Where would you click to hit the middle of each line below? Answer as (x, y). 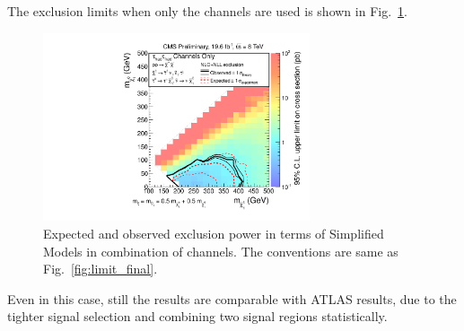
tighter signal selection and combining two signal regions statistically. (197, 316)
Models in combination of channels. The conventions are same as (221, 251)
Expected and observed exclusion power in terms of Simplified (214, 233)
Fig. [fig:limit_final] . (101, 269)
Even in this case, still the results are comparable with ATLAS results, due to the (232, 298)
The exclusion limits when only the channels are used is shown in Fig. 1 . (207, 11)
